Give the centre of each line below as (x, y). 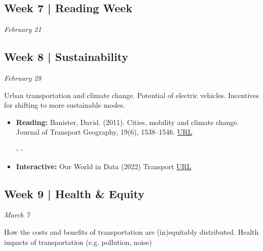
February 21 (23, 29)
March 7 (17, 215)
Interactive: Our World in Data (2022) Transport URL (104, 166)
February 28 (23, 78)
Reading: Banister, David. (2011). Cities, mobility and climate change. (127, 122)
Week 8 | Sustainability (66, 57)
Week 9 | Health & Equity (74, 193)
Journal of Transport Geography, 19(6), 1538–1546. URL (104, 132)
